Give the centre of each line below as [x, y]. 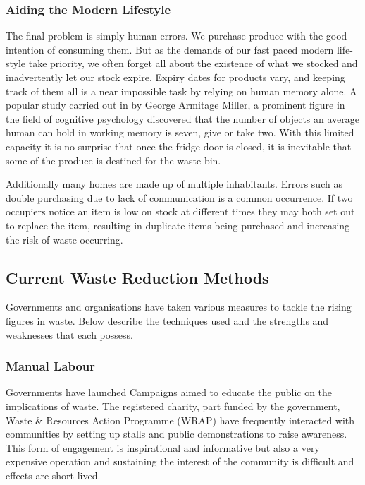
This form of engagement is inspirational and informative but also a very [163, 447]
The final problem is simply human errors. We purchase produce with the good [177, 36]
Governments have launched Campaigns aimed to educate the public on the [169, 392]
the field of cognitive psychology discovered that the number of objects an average [182, 118]
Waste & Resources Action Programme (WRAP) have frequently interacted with [180, 420]
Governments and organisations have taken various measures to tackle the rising [179, 307]
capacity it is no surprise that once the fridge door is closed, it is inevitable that [179, 146]
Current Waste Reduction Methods [137, 277]
